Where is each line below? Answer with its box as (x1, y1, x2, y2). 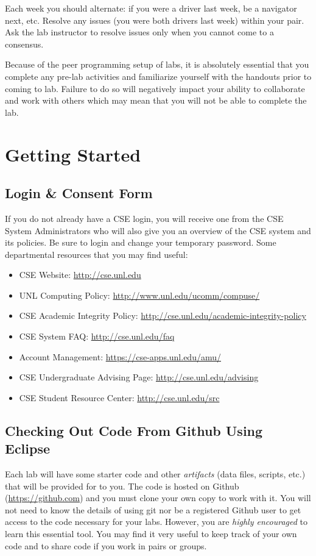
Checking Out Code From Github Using (5, 421, 263, 440)
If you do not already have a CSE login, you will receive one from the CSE (5, 212, 284, 224)
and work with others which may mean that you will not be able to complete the (5, 94, 307, 107)
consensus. (5, 37, 44, 50)
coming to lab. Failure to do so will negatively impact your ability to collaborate (5, 82, 305, 94)
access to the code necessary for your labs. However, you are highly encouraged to (5, 515, 307, 528)
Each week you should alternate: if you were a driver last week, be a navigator (5, 2, 297, 14)
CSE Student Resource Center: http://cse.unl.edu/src (19, 391, 220, 404)
